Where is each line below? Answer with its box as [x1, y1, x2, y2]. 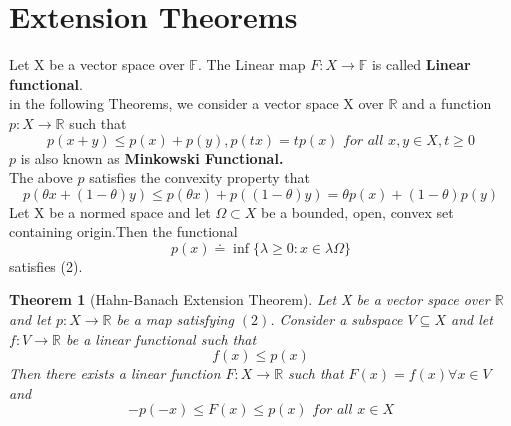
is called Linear [371, 54, 471, 75]
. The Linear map [197, 54, 306, 75]
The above [9, 167, 73, 188]
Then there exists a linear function [9, 363, 221, 384]
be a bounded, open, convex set [261, 201, 454, 222]
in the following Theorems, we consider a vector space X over [9, 93, 384, 114]
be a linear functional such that [65, 328, 257, 349]
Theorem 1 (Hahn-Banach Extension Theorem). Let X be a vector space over [9, 289, 490, 310]
